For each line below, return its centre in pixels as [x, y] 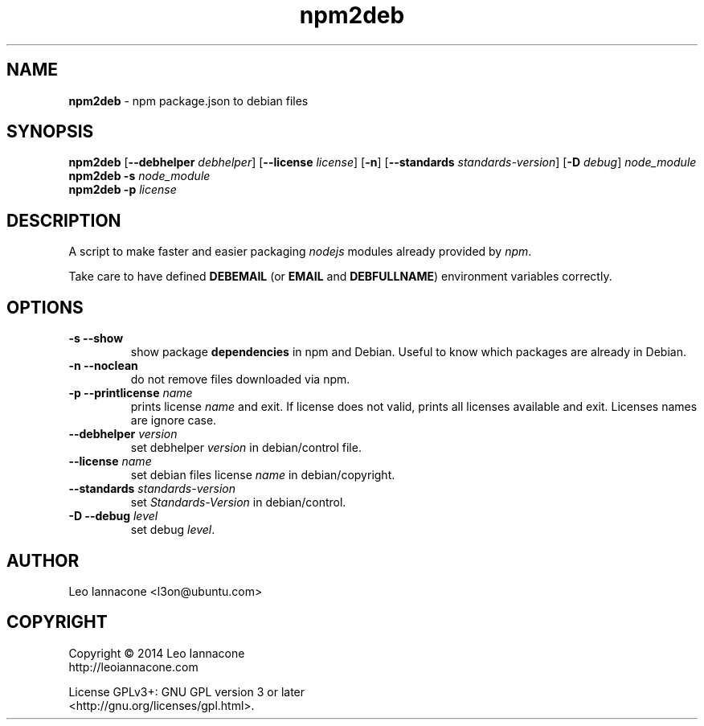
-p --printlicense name [131, 393]
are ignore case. [174, 420]
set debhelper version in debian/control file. [246, 448]
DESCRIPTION [64, 220]
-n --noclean [103, 366]
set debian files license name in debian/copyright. [263, 475]
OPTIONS [45, 307]
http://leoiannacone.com [133, 667]
